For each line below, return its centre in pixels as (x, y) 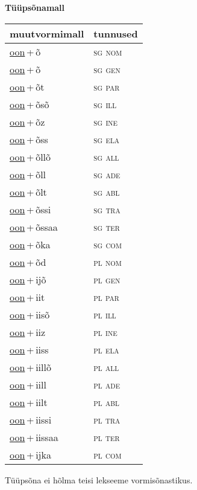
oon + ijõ (28, 279)
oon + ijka (30, 454)
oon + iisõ (30, 314)
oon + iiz (28, 332)
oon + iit (27, 297)
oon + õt (27, 86)
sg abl (107, 192)
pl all (106, 367)
